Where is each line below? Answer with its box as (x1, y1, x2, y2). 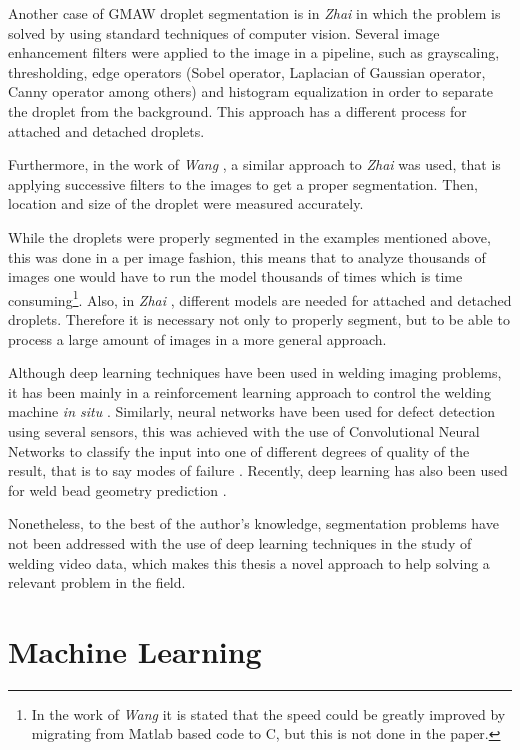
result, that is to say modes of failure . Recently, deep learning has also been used (8, 460, 508, 481)
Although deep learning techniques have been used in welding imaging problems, (8, 362, 502, 383)
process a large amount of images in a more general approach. (8, 328, 387, 349)
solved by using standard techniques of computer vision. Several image (8, 22, 440, 43)
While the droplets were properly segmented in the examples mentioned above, (8, 226, 491, 247)
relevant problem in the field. (8, 572, 186, 593)
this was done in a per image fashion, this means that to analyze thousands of (8, 246, 486, 267)
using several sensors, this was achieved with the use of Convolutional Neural (8, 420, 480, 441)
